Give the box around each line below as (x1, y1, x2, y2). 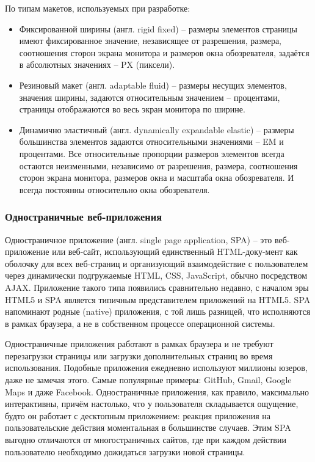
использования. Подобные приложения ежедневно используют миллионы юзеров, (5, 361, 308, 374)
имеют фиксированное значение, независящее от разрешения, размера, (19, 34, 281, 47)
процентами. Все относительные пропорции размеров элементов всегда (19, 147, 284, 159)
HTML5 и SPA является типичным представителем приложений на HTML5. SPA (5, 293, 311, 306)
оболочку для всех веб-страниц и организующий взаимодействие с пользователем (5, 257, 308, 269)
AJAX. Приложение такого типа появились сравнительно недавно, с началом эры (5, 280, 309, 293)
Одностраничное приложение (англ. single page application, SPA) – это (5, 233, 272, 246)
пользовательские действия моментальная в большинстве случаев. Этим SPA (5, 421, 291, 434)
